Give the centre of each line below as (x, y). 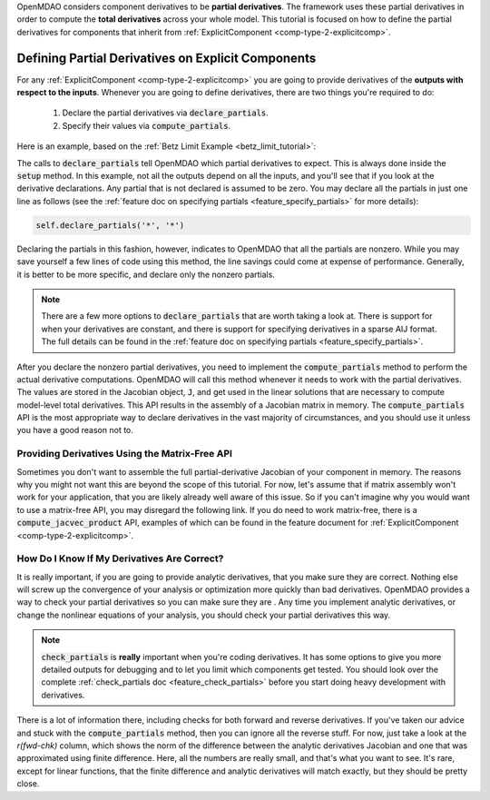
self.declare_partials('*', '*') (110, 225)
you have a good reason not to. (75, 430)
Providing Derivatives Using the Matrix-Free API (125, 454)
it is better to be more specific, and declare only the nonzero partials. (146, 274)
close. (28, 784)
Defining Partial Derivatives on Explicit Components (167, 58)
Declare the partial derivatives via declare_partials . (166, 113)
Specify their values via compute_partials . (147, 125)
